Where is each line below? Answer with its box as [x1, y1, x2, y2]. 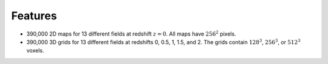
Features [11, 9, 57, 22]
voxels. [26, 47, 44, 54]
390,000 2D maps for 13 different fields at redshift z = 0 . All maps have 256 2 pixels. [26, 29, 236, 37]
